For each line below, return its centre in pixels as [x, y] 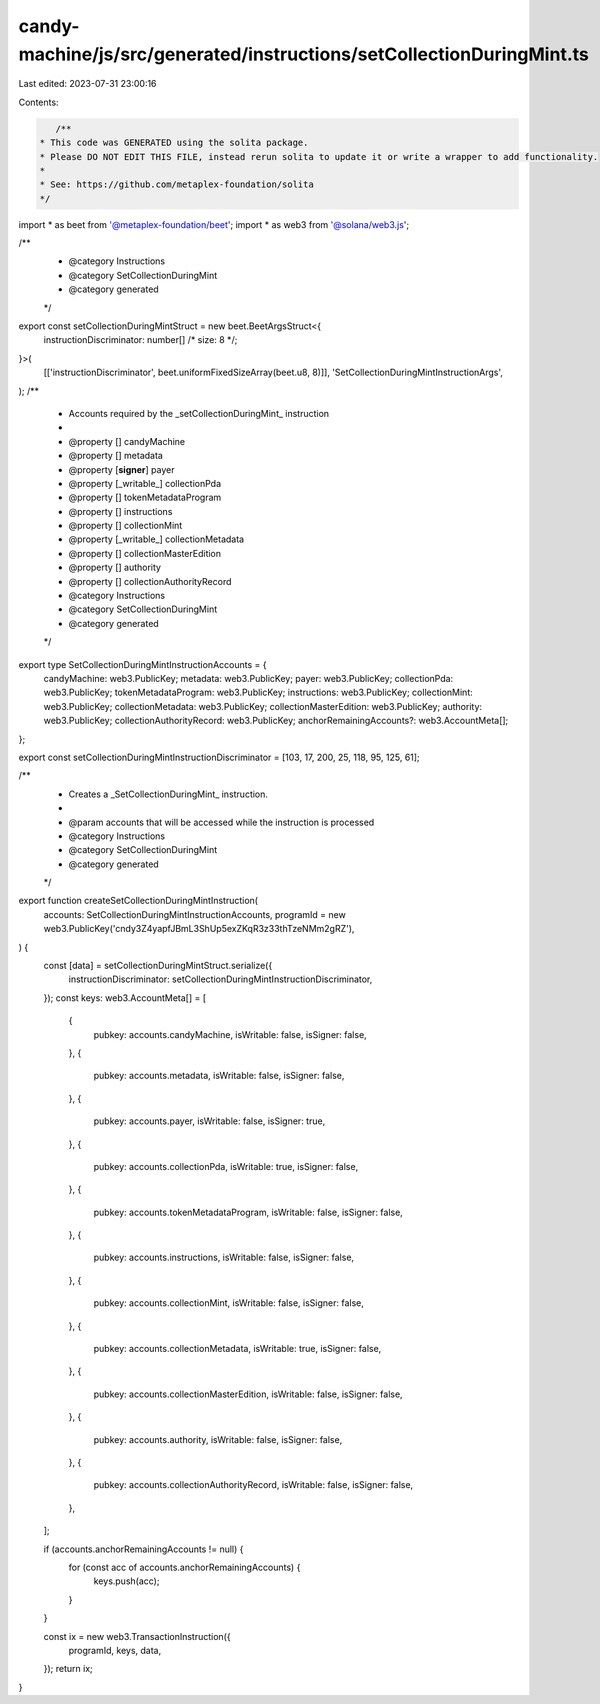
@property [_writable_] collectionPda [145, 483]
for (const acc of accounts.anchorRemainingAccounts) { [184, 1567]
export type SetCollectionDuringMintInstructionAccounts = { [142, 664]
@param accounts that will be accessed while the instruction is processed [221, 822]
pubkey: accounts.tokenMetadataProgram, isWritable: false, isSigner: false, [248, 1212]
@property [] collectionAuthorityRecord [150, 581]
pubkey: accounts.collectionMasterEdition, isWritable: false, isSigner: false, [248, 1394]
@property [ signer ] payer [121, 469]
